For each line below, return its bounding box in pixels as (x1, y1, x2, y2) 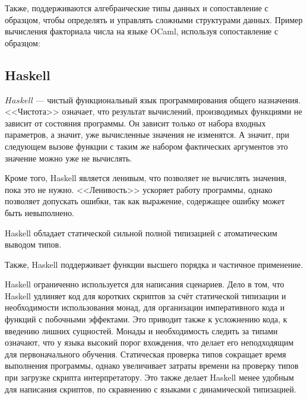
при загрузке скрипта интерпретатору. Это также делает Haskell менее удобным (5, 371, 294, 384)
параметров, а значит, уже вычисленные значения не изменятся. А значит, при (5, 128, 289, 141)
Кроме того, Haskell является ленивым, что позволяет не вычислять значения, (5, 172, 287, 184)
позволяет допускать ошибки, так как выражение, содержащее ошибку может (5, 195, 285, 207)
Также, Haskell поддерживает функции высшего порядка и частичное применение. (5, 258, 303, 270)
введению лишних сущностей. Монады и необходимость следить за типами (5, 324, 278, 337)
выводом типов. (5, 238, 62, 251)
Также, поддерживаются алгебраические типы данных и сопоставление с (5, 2, 268, 14)
